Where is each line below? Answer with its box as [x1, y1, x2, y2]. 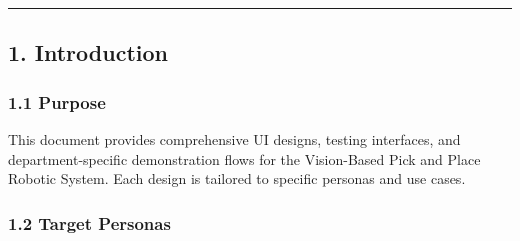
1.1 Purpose [8, 89, 106, 114]
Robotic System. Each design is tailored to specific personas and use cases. [8, 168, 466, 189]
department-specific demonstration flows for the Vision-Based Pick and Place [8, 148, 481, 169]
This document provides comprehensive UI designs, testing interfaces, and [8, 129, 461, 149]
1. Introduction [8, 37, 168, 68]
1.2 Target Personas [8, 210, 171, 235]
